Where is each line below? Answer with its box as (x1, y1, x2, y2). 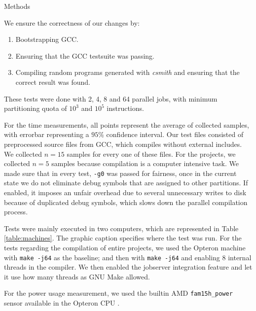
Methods (4, 1, 30, 11)
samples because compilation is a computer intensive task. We (51, 158, 239, 169)
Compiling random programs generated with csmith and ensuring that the (15, 67, 240, 77)
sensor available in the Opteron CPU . (4, 298, 120, 308)
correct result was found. (15, 76, 90, 87)
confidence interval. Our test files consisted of (106, 129, 244, 139)
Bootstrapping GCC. (15, 34, 79, 44)
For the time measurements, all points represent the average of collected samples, (4, 119, 249, 130)
